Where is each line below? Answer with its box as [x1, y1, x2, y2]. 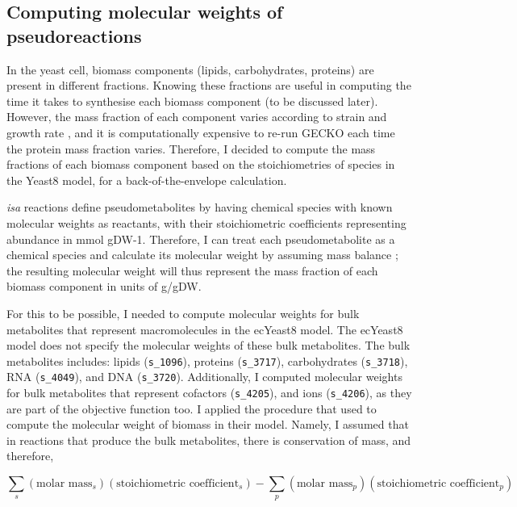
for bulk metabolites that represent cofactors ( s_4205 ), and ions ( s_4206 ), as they [6, 384, 412, 400]
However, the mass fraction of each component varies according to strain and [6, 108, 387, 125]
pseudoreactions [6, 23, 142, 48]
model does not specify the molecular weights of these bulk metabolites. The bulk [6, 337, 411, 354]
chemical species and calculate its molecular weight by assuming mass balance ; [6, 246, 398, 263]
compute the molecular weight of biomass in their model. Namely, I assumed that [6, 416, 409, 433]
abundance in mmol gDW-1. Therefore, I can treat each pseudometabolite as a [6, 230, 395, 247]
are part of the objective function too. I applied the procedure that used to [6, 400, 377, 417]
